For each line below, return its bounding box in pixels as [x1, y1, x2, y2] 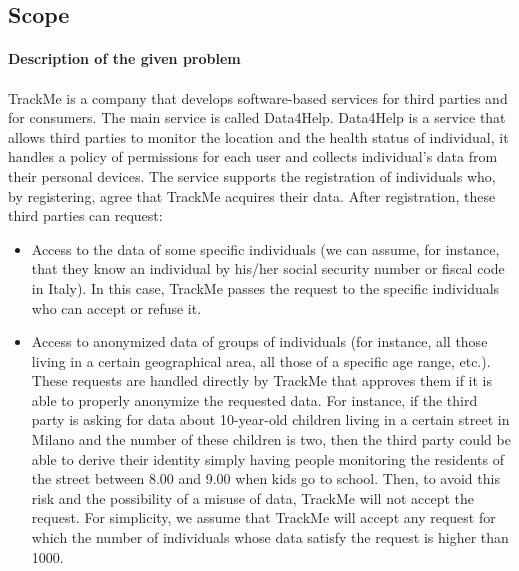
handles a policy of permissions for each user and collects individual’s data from [8, 146, 498, 167]
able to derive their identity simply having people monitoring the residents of [31, 448, 504, 469]
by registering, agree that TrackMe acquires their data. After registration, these [8, 185, 496, 206]
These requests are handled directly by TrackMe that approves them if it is [31, 370, 493, 391]
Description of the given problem [8, 48, 241, 69]
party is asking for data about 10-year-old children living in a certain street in [31, 409, 510, 430]
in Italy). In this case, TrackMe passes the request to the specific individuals [31, 277, 500, 298]
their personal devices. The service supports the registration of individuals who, [8, 165, 496, 186]
